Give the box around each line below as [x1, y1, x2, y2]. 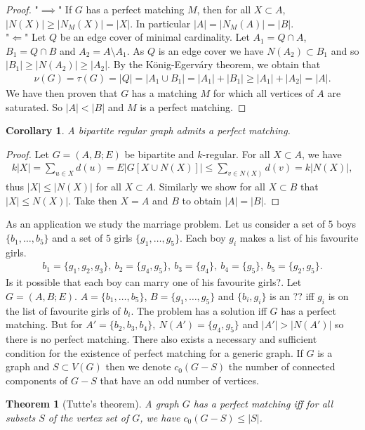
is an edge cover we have [158, 43, 264, 58]
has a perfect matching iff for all [193, 396, 333, 411]
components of [6, 372, 68, 387]
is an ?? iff [270, 288, 314, 303]
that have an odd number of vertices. [100, 372, 259, 387]
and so [331, 43, 359, 58]
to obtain [182, 193, 222, 207]
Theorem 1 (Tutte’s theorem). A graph [6, 396, 179, 411]
